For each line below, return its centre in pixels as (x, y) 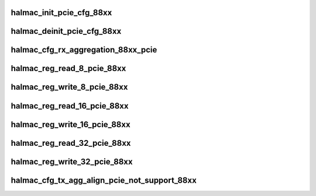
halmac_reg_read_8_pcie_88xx (68, 69)
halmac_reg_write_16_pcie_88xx (71, 125)
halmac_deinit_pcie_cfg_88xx (66, 31)
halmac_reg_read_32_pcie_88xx (71, 143)
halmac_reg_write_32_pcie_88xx (72, 161)
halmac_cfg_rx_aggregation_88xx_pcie (84, 50)
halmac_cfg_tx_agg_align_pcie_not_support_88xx (104, 180)
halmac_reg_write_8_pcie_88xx (69, 87)
